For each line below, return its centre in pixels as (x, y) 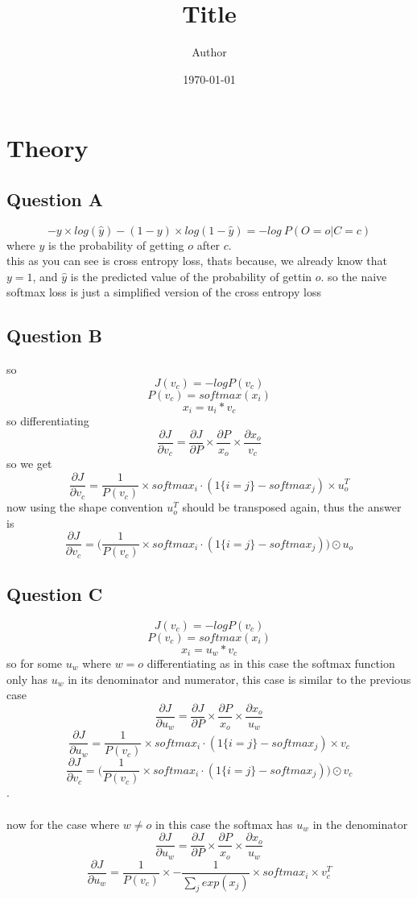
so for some (35, 663)
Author (209, 52)
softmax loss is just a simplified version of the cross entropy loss (164, 292)
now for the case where (63, 824)
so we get (29, 464)
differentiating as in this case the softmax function (271, 663)
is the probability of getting (116, 244)
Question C (55, 593)
